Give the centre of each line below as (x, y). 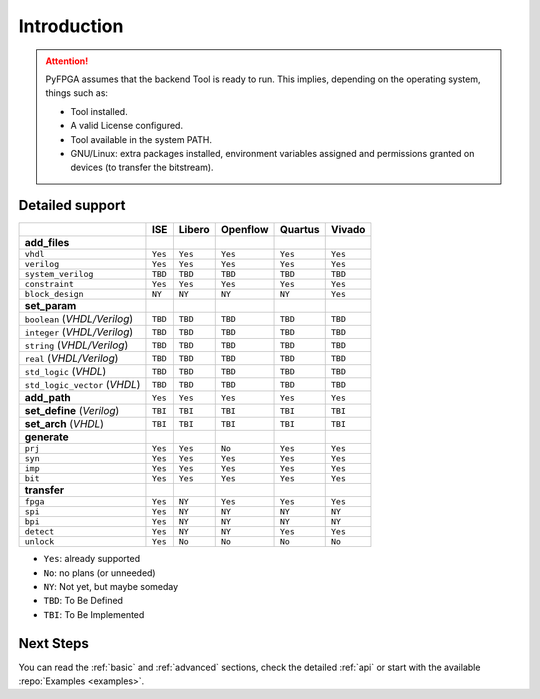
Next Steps (53, 643)
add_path (48, 398)
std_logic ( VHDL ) (65, 372)
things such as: (77, 93)
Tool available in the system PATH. (141, 139)
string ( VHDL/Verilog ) (76, 345)
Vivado (348, 230)
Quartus (299, 230)
